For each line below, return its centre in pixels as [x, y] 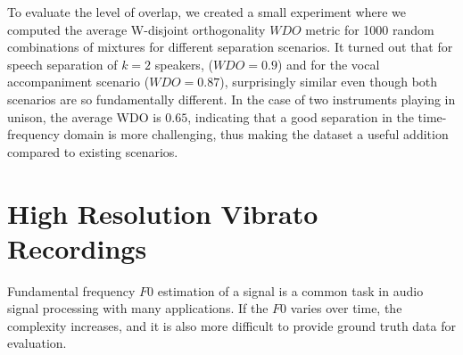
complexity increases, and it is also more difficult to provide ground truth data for [232, 325]
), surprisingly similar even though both [329, 82]
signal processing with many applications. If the [138, 308]
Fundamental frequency [71, 290]
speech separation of [62, 64]
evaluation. [37, 343]
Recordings [77, 248]
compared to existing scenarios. [93, 151]
